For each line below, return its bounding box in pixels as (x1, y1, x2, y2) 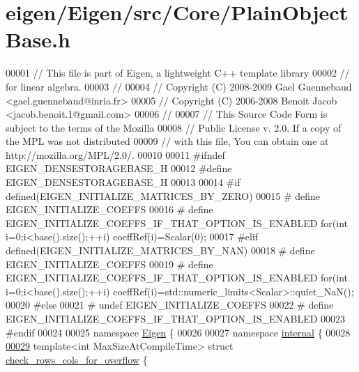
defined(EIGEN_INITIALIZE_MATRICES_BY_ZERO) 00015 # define (6, 188, 321, 203)
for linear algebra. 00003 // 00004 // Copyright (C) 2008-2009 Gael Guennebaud (6, 79, 352, 93)
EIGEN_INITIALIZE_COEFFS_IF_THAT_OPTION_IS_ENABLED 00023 (6, 311, 346, 325)
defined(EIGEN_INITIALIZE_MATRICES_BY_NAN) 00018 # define (6, 243, 315, 258)
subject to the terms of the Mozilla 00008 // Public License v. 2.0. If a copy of (6, 120, 342, 134)
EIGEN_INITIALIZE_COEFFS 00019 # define (6, 256, 213, 271)
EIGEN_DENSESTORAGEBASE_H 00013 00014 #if (6, 175, 240, 189)
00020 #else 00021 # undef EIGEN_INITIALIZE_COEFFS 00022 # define (6, 297, 334, 312)
